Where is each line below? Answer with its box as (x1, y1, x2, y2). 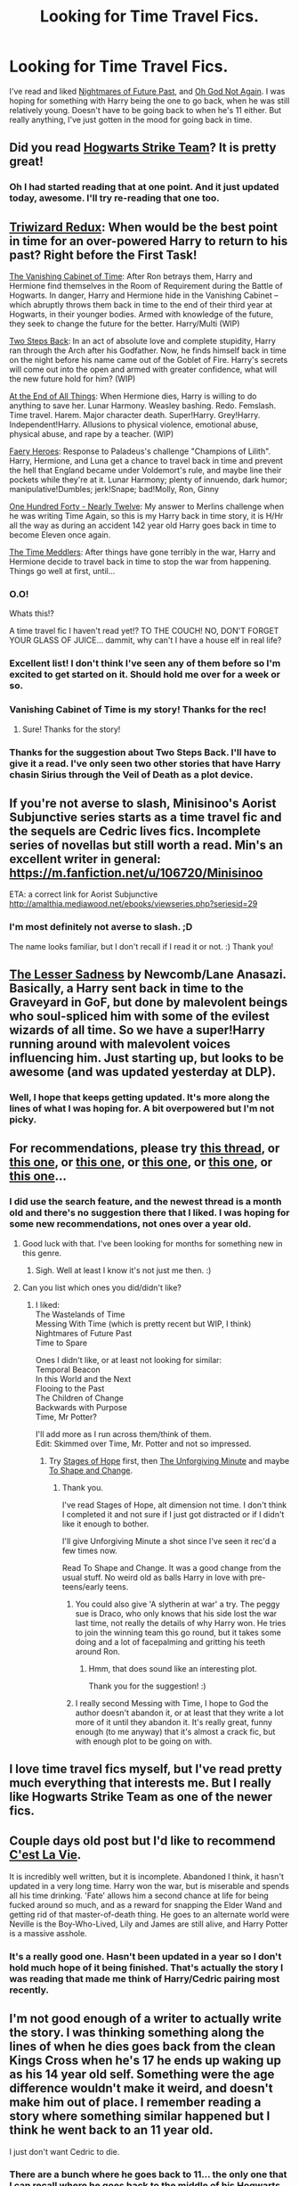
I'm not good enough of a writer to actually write (9, 2011, 282, 2026)
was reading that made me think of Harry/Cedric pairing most (9, 1972, 280, 1985)
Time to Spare (35, 1337, 87, 1348)
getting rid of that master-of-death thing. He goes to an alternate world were (9, 1909, 290, 1919)
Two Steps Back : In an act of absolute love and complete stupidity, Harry (9, 336, 276, 347)
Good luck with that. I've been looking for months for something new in (21, 1237, 283, 1249)
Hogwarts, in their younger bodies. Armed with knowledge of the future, (9, 309, 274, 320)
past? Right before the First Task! (9, 247, 198, 262)
